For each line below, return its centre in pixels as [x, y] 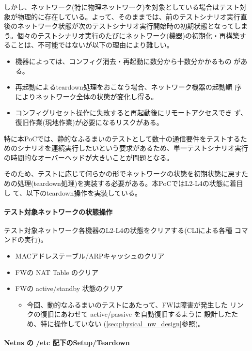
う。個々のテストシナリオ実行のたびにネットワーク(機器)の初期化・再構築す [125, 35]
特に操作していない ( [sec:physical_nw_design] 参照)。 [123, 324]
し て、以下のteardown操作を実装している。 [73, 192]
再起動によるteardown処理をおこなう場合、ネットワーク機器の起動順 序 [128, 87]
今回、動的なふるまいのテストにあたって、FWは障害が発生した [127, 304]
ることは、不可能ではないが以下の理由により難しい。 [89, 45]
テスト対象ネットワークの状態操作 [58, 211]
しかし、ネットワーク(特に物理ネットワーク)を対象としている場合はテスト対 [125, 7]
